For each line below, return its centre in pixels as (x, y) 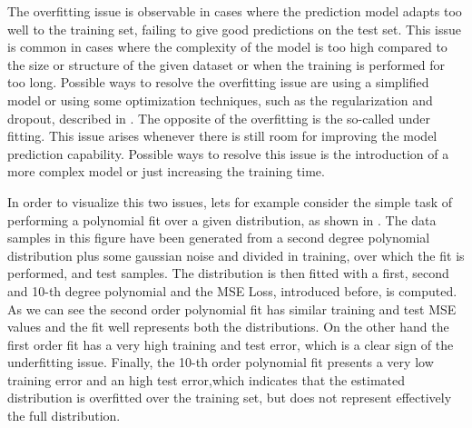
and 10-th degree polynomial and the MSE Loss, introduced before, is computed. (232, 290)
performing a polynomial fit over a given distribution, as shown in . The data (222, 219)
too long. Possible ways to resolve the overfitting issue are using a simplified (218, 82)
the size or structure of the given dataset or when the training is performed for (226, 64)
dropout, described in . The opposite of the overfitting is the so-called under (219, 118)
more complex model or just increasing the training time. (166, 171)
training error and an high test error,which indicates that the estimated (206, 379)
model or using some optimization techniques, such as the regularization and (220, 100)
